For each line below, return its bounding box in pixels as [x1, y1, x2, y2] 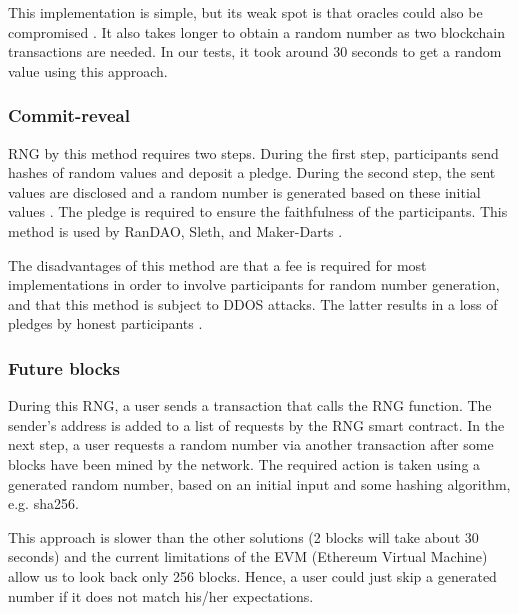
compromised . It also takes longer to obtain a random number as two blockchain [8, 21, 506, 42]
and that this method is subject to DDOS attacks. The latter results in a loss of [8, 293, 498, 314]
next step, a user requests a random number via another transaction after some [8, 434, 494, 455]
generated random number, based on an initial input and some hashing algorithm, [8, 473, 511, 494]
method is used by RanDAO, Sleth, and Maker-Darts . [8, 220, 343, 241]
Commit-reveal [8, 103, 130, 128]
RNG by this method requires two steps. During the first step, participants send [8, 142, 499, 163]
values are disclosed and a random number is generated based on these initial [8, 181, 481, 202]
